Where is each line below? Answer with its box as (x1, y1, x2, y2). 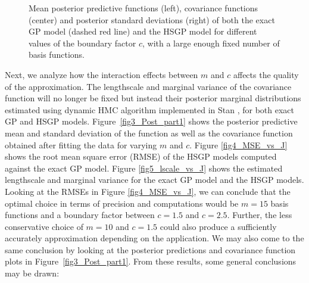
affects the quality (233, 68, 299, 80)
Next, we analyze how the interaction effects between (5, 68, 198, 80)
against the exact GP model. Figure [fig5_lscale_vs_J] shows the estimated (5, 161, 283, 174)
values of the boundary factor (29, 36, 136, 49)
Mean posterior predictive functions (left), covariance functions (29, 2, 258, 14)
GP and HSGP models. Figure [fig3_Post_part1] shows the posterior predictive (5, 115, 298, 127)
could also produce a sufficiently (160, 220, 277, 232)
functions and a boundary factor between (5, 209, 155, 221)
